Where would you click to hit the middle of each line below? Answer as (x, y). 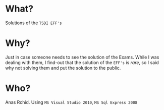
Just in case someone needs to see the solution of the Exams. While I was (82, 57)
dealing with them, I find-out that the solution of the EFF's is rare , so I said (82, 62)
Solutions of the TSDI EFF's (34, 23)
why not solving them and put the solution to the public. (63, 68)
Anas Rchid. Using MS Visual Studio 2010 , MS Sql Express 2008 (71, 102)
